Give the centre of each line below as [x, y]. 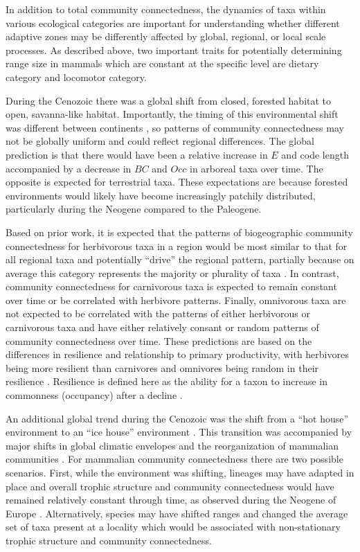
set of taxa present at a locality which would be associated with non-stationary [173, 527]
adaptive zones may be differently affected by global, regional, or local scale [166, 36]
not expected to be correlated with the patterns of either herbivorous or [158, 313]
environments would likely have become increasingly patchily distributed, [161, 195]
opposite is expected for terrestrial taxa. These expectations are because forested [177, 182]
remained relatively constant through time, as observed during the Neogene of [171, 500]
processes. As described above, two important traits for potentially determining [174, 50]
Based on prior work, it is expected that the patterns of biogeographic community [179, 232]
